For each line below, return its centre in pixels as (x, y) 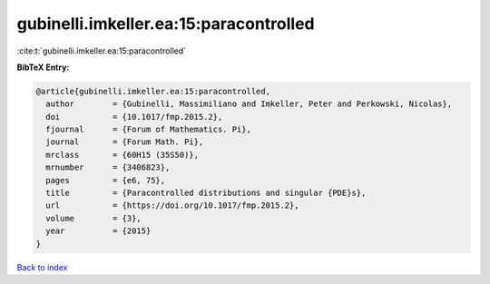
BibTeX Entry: (43, 67)
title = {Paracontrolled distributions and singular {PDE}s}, (206, 193)
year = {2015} (98, 231)
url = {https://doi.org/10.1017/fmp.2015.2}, (172, 206)
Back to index (42, 267)
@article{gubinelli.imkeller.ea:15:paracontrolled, (153, 91)
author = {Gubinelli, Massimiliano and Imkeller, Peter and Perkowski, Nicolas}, (249, 104)
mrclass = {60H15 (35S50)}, (122, 155)
